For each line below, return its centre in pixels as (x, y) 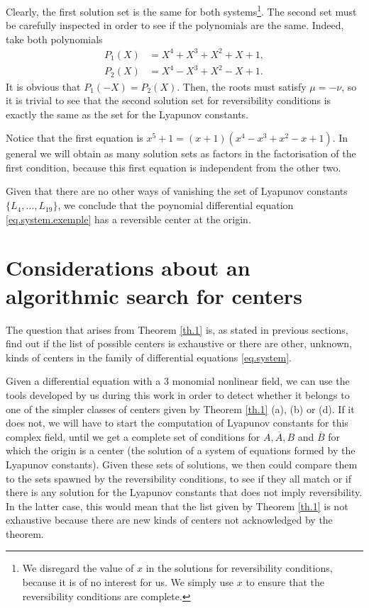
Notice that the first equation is (75, 138)
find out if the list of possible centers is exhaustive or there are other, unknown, (179, 343)
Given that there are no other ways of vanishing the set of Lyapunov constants (177, 191)
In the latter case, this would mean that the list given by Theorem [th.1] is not (177, 506)
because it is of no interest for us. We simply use (128, 582)
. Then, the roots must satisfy (242, 86)
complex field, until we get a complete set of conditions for (133, 436)
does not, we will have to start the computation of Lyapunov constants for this (177, 423)
